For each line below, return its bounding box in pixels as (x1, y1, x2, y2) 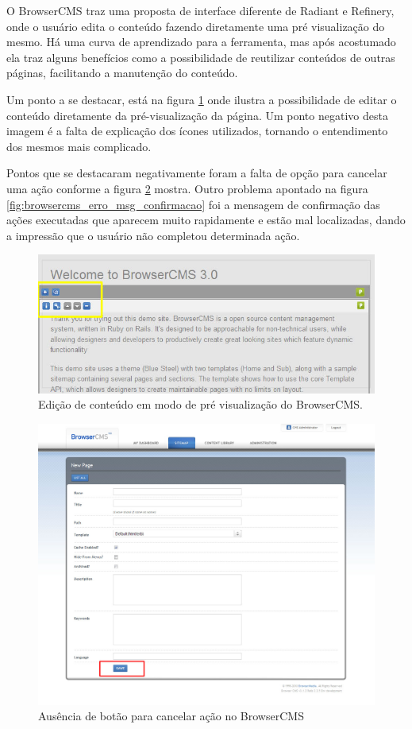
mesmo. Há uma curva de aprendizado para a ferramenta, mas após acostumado (6, 33, 396, 50)
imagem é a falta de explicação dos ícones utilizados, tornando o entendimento (6, 122, 388, 139)
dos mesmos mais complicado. (6, 138, 152, 154)
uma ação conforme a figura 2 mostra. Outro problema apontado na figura (6, 180, 368, 196)
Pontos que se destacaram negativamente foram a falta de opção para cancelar (6, 165, 387, 181)
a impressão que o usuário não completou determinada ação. (6, 227, 300, 243)
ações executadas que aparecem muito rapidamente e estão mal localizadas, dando (6, 211, 406, 228)
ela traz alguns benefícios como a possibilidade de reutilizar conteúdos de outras (6, 48, 395, 65)
